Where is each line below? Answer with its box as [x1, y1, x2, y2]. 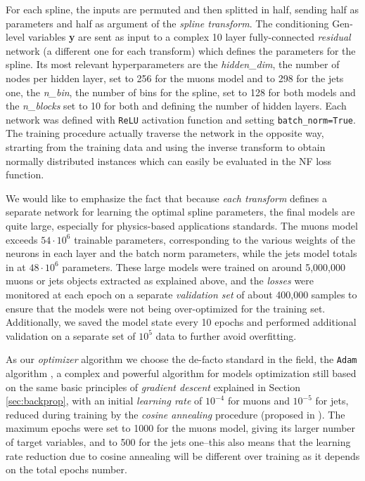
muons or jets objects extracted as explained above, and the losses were [6, 273, 314, 288]
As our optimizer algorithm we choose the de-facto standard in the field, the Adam [6, 352, 357, 367]
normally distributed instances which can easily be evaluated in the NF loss [6, 153, 332, 168]
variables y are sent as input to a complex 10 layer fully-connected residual [27, 29, 351, 44]
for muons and [227, 393, 290, 408]
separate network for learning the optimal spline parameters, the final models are [6, 204, 355, 219]
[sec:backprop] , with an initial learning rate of [6, 393, 203, 408]
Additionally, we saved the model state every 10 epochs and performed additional [6, 315, 357, 329]
